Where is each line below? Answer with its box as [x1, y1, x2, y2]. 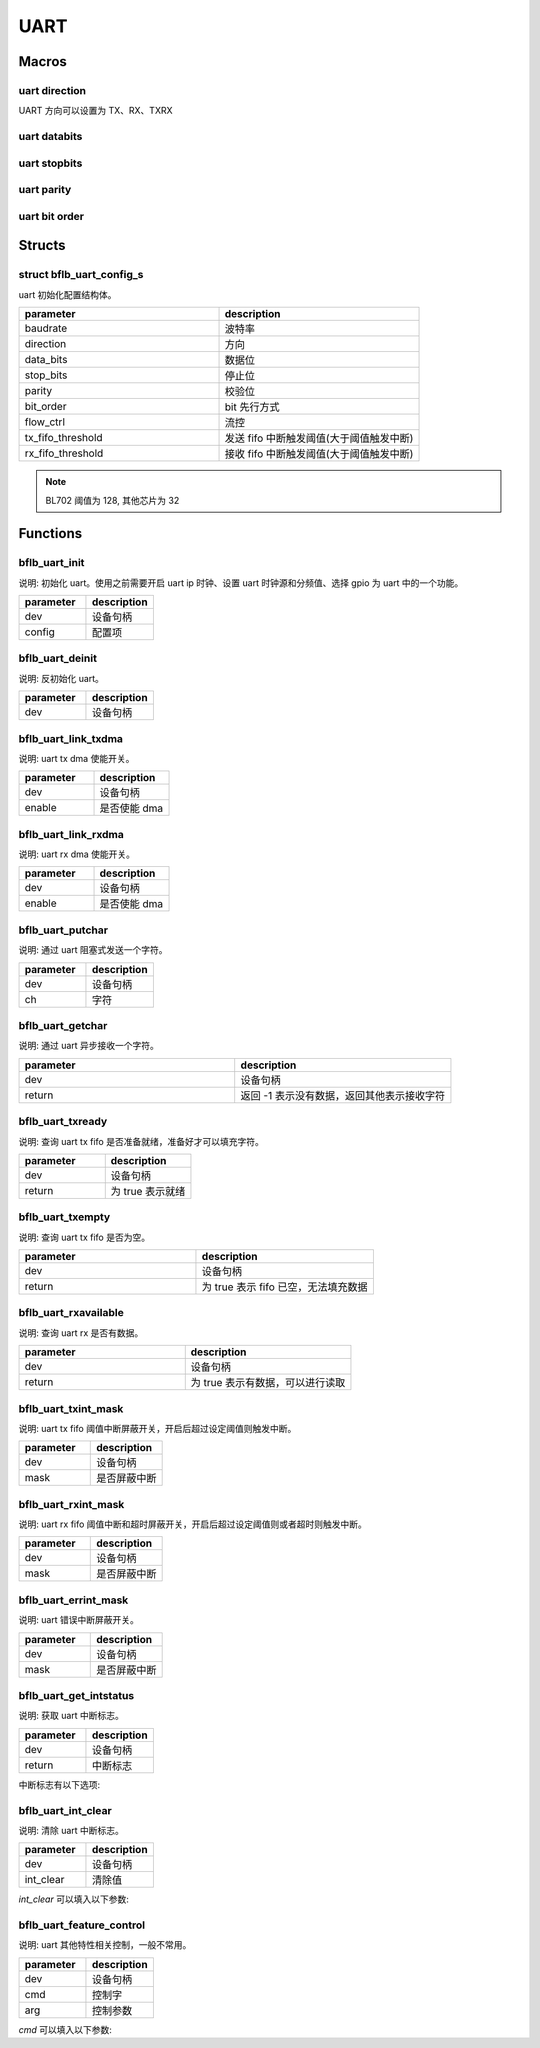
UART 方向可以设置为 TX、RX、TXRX [18, 105, 174, 117]
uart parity [18, 183, 72, 197]
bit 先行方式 [224, 400, 280, 414]
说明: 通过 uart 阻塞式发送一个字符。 [18, 944, 169, 956]
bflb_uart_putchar [18, 923, 109, 937]
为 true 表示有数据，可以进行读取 [190, 1376, 346, 1390]
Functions [18, 525, 83, 542]
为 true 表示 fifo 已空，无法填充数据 [201, 1280, 369, 1294]
